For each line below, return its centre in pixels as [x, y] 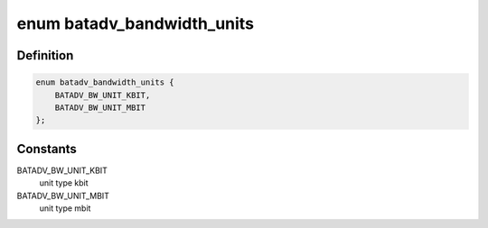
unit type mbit [65, 208]
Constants [47, 149]
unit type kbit [64, 183]
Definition [45, 55]
